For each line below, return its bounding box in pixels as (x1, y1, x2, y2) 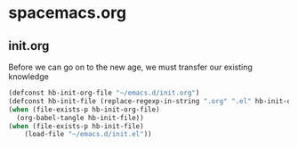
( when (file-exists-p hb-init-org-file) (8, 105, 161, 114)
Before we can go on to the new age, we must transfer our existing (8, 61, 253, 72)
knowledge (8, 71, 50, 82)
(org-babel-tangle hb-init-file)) (16, 113, 144, 122)
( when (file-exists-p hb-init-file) (8, 121, 144, 131)
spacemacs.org (8, 3, 126, 23)
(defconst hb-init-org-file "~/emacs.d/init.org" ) (8, 88, 200, 97)
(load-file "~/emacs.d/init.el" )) (24, 130, 152, 139)
